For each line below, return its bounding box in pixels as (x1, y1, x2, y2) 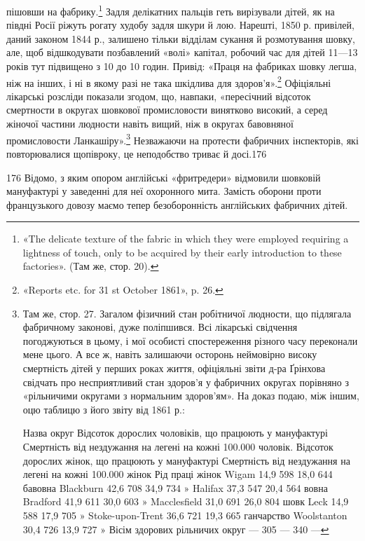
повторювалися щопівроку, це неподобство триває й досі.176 (6, 146, 267, 160)
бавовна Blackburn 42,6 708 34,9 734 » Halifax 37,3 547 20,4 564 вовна (22, 480, 328, 495)
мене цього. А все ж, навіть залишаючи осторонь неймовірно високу (22, 347, 317, 362)
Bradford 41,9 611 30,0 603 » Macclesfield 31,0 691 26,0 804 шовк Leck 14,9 (22, 494, 349, 509)
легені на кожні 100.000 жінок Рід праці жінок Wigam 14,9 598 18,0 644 (22, 467, 333, 481)
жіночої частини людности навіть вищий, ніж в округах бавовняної (6, 116, 294, 131)
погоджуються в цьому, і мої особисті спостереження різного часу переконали (22, 333, 358, 348)
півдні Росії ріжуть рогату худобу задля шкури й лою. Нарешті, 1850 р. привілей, (6, 18, 354, 32)
